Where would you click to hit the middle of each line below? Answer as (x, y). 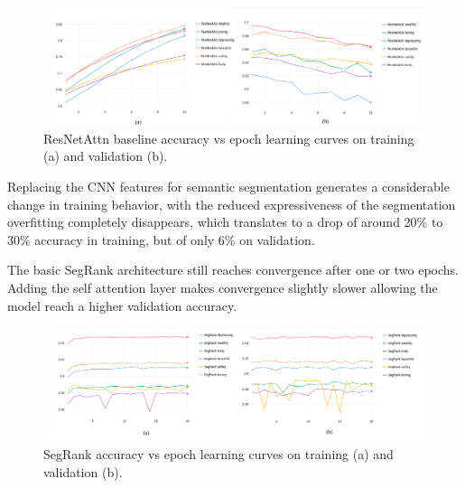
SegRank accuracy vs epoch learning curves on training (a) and (219, 454)
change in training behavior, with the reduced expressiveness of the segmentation (232, 204)
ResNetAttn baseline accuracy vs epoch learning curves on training (229, 138)
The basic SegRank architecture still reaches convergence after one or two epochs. (233, 270)
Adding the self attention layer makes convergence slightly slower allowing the (223, 287)
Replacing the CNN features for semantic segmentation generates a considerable (228, 187)
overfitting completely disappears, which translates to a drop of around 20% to (225, 222)
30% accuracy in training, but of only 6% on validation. (161, 239)
